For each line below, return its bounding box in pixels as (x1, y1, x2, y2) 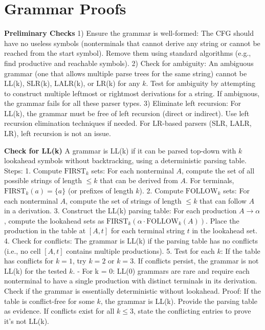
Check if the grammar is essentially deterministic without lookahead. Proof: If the (4, 285, 261, 296)
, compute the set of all (182, 165, 255, 175)
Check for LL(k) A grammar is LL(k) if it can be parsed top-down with (4, 145, 236, 156)
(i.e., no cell (4, 245, 41, 256)
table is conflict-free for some (4, 295, 95, 306)
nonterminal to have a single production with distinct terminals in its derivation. (4, 275, 257, 286)
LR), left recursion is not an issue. (4, 128, 111, 139)
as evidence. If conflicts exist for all (4, 305, 115, 316)
